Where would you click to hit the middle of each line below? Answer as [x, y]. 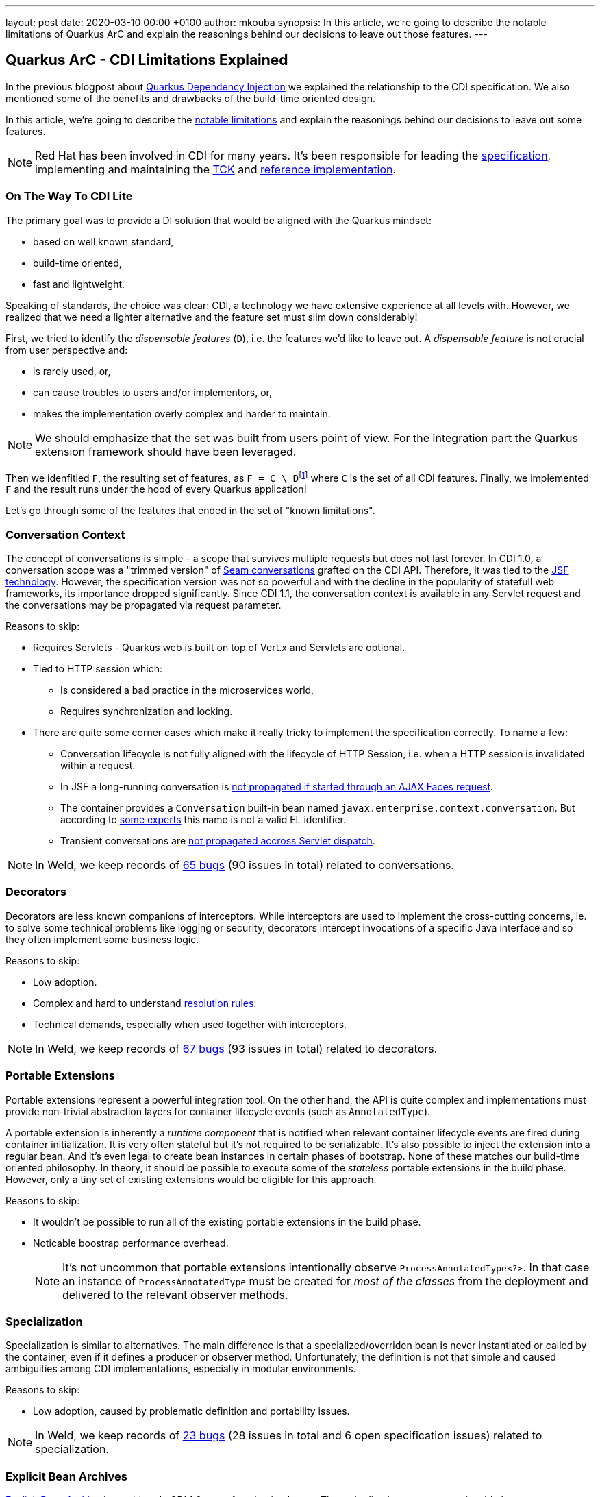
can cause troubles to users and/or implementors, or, [153, 392]
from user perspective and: [67, 350]
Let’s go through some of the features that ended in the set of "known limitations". [190, 511]
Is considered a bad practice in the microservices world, [187, 690]
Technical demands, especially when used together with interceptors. [190, 1024]
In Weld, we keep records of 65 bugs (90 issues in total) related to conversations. [245, 865]
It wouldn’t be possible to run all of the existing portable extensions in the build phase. [227, 1221]
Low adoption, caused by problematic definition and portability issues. [191, 1411]
